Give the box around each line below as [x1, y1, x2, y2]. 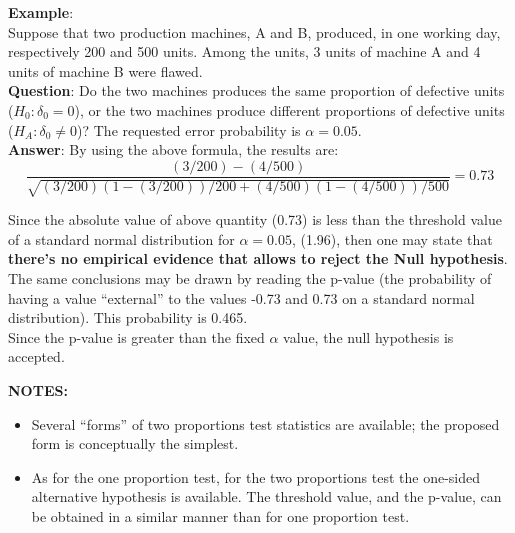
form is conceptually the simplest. [31, 433, 239, 454]
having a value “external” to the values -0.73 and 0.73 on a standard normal [8, 287, 475, 308]
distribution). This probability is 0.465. [8, 307, 248, 328]
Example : [8, 2, 74, 22]
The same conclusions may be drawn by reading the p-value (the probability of [8, 267, 492, 288]
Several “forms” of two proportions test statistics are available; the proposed [31, 413, 500, 434]
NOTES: [8, 379, 68, 400]
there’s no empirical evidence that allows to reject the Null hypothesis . [8, 248, 508, 269]
